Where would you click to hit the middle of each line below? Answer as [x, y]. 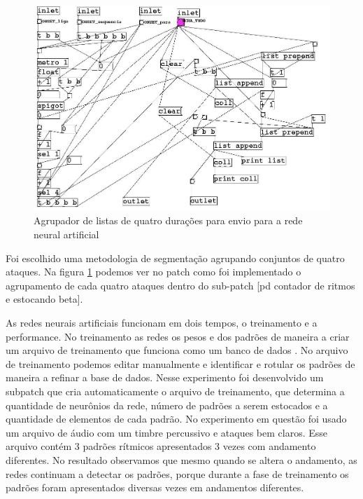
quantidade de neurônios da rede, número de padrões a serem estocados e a [167, 405]
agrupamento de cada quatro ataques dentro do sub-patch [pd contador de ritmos [180, 285]
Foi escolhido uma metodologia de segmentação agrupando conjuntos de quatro [175, 258]
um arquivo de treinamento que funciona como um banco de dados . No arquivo [177, 350]
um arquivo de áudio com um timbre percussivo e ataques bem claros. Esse [167, 432]
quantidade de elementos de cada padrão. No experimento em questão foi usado [176, 419]
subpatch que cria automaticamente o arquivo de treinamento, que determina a [175, 391]
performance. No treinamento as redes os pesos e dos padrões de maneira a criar [178, 336]
